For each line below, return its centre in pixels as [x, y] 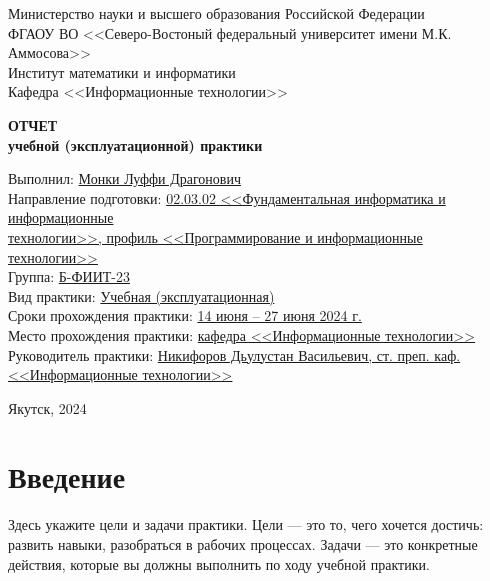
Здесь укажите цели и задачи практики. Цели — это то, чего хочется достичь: [246, 524]
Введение [67, 476]
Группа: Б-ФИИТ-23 [69, 276]
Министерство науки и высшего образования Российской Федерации [216, 13]
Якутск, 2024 [47, 407]
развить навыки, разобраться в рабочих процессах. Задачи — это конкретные [243, 544]
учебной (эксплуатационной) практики [135, 144]
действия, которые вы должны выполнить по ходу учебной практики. [219, 563]
